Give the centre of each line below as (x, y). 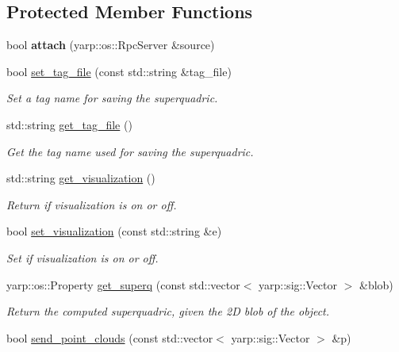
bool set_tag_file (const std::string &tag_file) (119, 71)
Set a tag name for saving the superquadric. (112, 98)
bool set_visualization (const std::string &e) (114, 231)
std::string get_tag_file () (69, 124)
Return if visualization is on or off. (92, 204)
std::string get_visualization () (81, 178)
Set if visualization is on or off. (82, 257)
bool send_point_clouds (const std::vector (110, 337)
